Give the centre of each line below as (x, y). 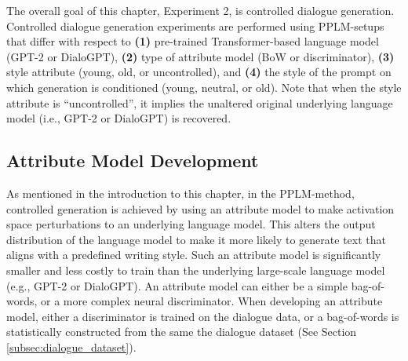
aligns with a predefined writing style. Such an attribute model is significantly (194, 255)
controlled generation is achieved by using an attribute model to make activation (200, 208)
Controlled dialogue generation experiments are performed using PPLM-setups (195, 26)
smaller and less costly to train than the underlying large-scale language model (196, 270)
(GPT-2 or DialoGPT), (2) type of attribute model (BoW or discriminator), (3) (200, 56)
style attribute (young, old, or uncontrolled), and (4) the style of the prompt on (199, 72)
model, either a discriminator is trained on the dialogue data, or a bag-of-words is (203, 316)
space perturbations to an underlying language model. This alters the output (191, 224)
